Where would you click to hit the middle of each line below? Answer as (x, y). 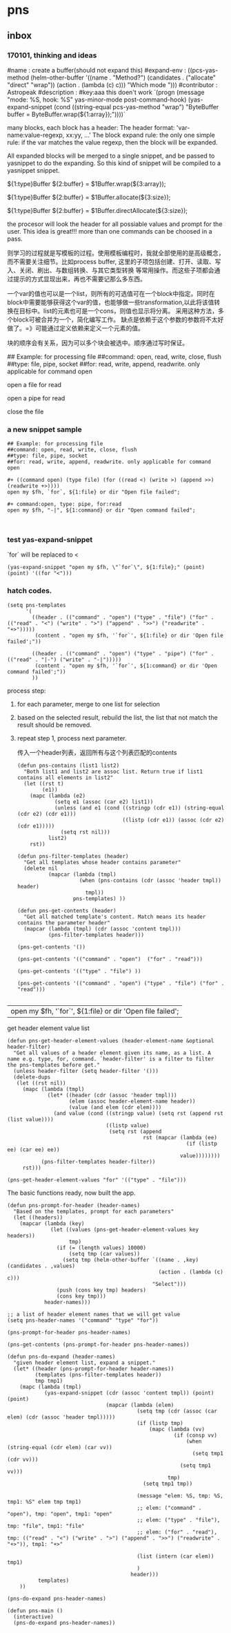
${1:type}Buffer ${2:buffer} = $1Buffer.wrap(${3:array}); (87, 184)
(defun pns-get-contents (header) (67, 911)
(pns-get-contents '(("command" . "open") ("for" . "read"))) (110, 959)
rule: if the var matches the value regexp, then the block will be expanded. (113, 142)
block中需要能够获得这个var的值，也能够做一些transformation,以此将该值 (111, 302)
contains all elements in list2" (65, 777)
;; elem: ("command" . (169, 1508)
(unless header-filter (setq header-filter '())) (86, 1071)
